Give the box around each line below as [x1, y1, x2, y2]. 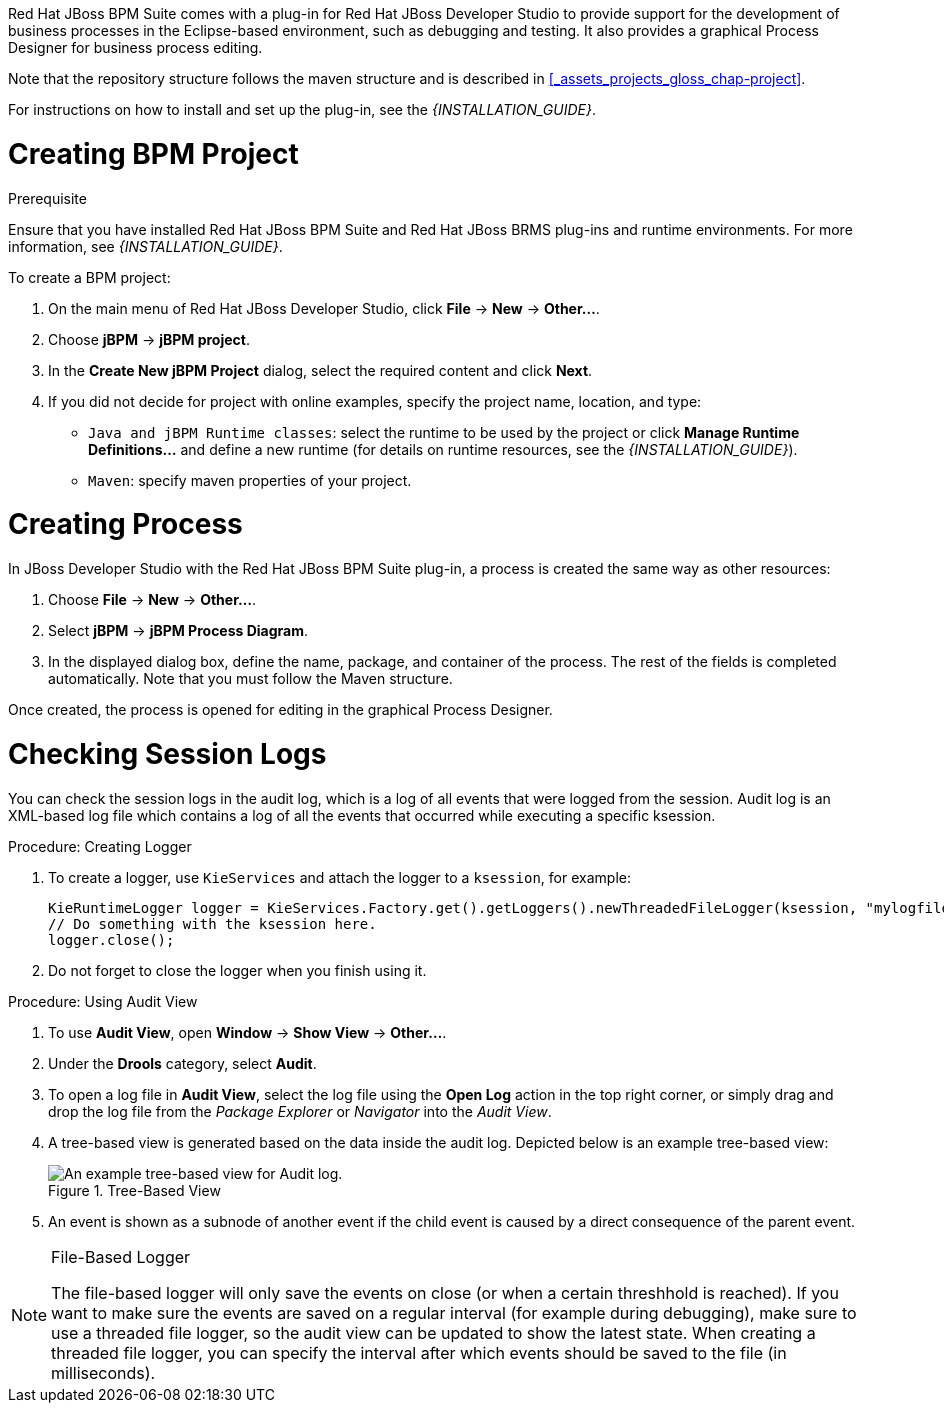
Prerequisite [8, 189, 87, 207]
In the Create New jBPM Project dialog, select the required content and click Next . [48, 361, 593, 379]
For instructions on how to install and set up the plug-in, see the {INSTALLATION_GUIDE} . [8, 101, 596, 118]
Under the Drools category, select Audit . [48, 1054, 317, 1072]
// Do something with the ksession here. [48, 915, 377, 932]
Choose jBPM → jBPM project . [48, 330, 251, 348]
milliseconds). [51, 1362, 156, 1383]
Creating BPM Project [8, 136, 299, 171]
